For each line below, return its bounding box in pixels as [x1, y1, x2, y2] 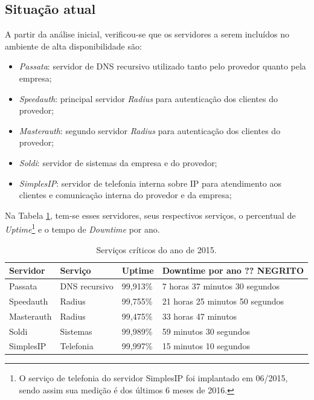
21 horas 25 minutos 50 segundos [162, 294, 284, 307]
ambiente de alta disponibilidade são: [5, 39, 142, 52]
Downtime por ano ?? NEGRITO [162, 264, 304, 277]
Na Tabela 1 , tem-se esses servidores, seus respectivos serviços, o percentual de [5, 208, 296, 221]
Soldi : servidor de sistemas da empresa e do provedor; [19, 156, 217, 169]
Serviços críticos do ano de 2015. [96, 243, 217, 256]
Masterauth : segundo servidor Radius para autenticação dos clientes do [19, 124, 281, 137]
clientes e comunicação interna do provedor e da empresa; [19, 189, 232, 201]
